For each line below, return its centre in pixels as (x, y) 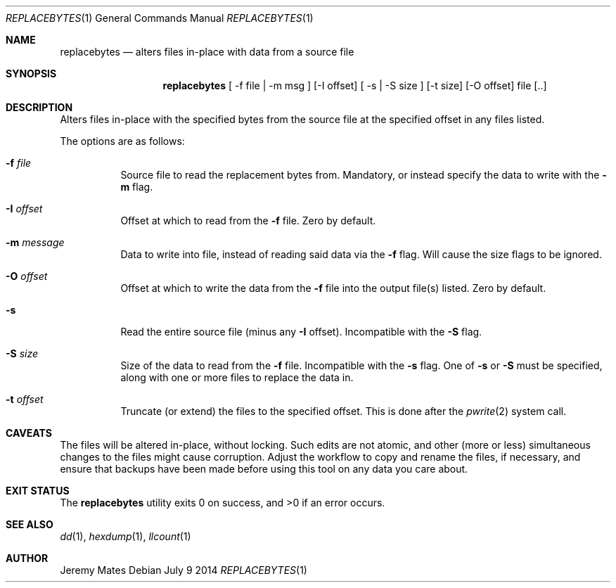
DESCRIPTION (39, 107)
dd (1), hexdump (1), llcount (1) (126, 536)
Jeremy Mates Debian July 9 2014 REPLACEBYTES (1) (184, 570)
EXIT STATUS (38, 491)
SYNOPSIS (31, 73)
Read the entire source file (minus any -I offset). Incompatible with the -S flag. (301, 332)
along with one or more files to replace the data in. (237, 377)
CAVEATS (29, 433)
